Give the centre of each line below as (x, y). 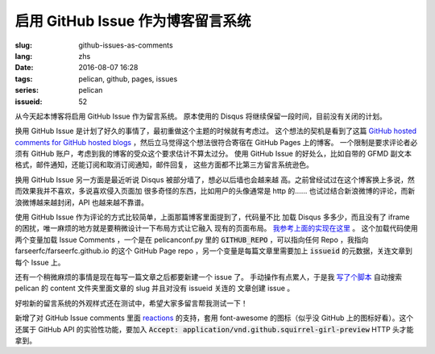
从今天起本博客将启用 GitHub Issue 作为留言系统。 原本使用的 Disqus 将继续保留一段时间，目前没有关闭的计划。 (201, 116)
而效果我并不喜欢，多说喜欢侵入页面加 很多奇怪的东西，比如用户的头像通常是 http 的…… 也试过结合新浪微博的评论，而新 (215, 191)
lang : (24, 56)
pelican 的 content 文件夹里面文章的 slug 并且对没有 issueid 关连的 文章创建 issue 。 (155, 288)
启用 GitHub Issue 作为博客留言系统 (133, 21)
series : (27, 90)
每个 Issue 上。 (40, 262)
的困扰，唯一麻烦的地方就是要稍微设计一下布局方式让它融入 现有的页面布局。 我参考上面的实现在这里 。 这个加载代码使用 (216, 228)
